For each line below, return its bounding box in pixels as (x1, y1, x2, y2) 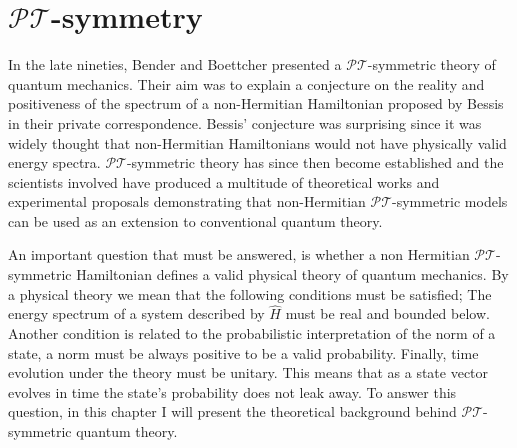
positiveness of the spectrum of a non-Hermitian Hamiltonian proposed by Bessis (8, 93, 504, 114)
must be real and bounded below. (285, 303, 490, 324)
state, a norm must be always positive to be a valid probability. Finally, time (8, 342, 479, 363)
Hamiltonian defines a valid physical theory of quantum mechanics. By (76, 264, 509, 285)
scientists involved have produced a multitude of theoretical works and (8, 171, 440, 192)
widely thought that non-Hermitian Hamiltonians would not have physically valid (8, 132, 507, 153)
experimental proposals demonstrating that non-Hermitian (8, 191, 366, 212)
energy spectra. (8, 152, 101, 173)
